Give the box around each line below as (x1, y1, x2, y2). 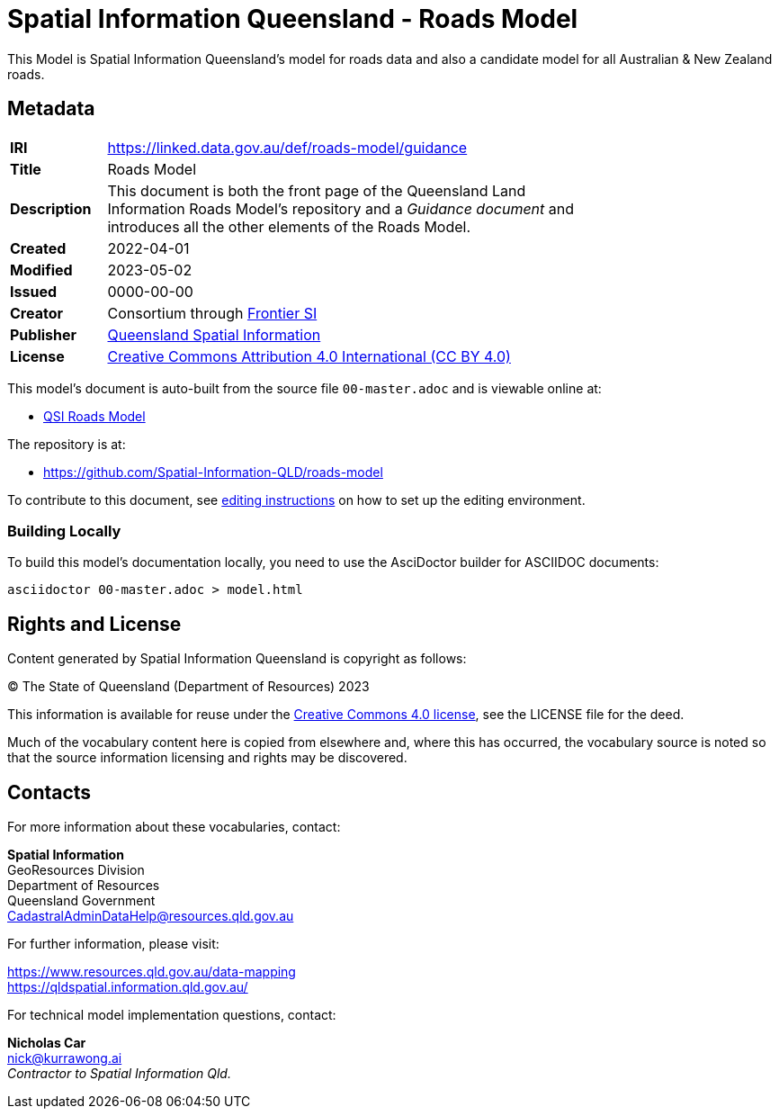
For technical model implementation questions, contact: (7, 1007, 336, 1023)
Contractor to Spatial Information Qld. (7, 1066, 231, 1082)
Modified (10, 260, 73, 279)
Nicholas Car (7, 1035, 86, 1051)
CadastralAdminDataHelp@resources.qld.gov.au (7, 908, 294, 924)
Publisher (10, 325, 77, 344)
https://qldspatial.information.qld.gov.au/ (7, 979, 248, 995)
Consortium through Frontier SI (107, 303, 318, 322)
